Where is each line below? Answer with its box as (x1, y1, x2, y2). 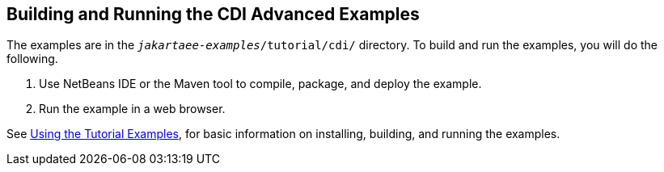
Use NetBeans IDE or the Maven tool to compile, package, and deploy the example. (39, 77, 482, 91)
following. (6, 52, 58, 66)
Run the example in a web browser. (39, 102, 226, 116)
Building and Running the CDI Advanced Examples (6, 4, 420, 24)
